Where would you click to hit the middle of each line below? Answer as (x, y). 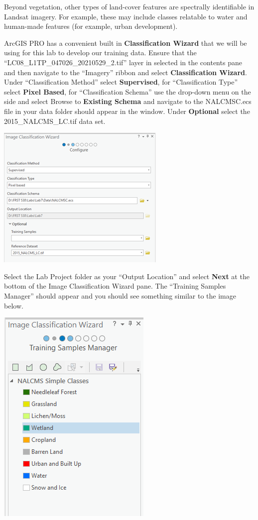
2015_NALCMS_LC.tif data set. (55, 121)
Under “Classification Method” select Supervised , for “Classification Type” (121, 82)
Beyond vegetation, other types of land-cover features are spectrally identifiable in (129, 6)
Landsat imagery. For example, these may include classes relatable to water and (126, 16)
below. (14, 305)
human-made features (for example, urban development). (91, 26)
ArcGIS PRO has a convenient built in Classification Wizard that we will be (126, 43)
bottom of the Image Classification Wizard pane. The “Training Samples (115, 286)
